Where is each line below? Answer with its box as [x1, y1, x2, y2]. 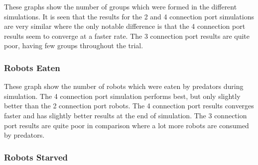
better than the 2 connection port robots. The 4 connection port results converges [4, 100, 254, 111]
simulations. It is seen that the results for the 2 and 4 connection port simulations [4, 11, 254, 21]
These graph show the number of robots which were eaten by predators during [4, 81, 244, 91]
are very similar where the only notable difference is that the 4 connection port [4, 21, 246, 31]
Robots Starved [4, 151, 68, 163]
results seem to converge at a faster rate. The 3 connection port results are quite [4, 30, 250, 41]
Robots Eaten [4, 61, 60, 74]
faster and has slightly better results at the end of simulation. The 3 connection [4, 110, 247, 120]
